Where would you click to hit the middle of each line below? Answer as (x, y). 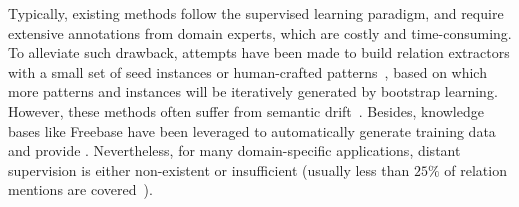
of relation (475, 169)
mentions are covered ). (80, 189)
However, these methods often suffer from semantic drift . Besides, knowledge (246, 110)
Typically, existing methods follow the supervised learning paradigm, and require (256, 13)
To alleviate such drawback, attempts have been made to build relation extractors (259, 52)
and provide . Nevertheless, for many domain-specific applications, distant (234, 150)
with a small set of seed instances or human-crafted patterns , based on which (247, 71)
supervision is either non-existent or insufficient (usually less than (209, 169)
